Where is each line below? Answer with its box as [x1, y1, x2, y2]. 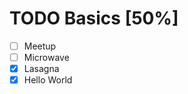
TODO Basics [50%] [9, 7, 179, 30]
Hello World [23, 74, 73, 86]
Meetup [23, 40, 57, 52]
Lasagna [23, 63, 60, 75]
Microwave [23, 52, 70, 63]
